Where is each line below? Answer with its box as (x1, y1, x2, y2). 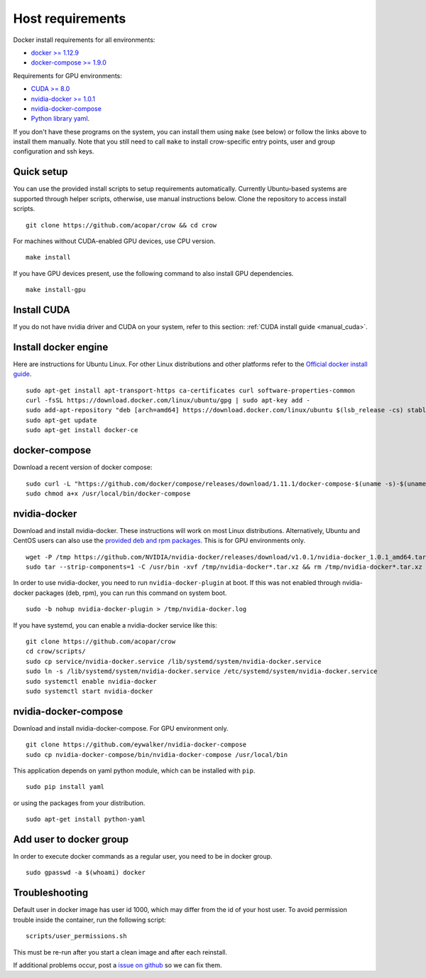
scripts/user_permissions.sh (26, 932, 127, 940)
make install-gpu (26, 286, 86, 294)
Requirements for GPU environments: (13, 71, 122, 80)
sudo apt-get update (26, 416, 97, 424)
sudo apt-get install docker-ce (26, 426, 138, 434)
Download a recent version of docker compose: (13, 463, 153, 472)
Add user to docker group (13, 833, 129, 845)
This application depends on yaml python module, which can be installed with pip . (13, 766, 256, 775)
